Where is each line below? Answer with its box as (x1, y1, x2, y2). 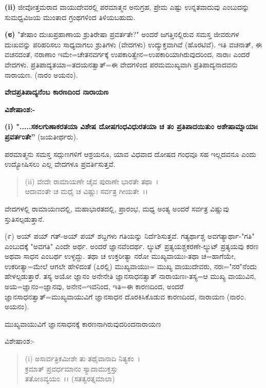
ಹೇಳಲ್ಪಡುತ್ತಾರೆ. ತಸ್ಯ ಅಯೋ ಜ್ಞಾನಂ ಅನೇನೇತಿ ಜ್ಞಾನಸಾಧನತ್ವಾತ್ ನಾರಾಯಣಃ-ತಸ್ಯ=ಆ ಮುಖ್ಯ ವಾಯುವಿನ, (5, 271, 256, 281)
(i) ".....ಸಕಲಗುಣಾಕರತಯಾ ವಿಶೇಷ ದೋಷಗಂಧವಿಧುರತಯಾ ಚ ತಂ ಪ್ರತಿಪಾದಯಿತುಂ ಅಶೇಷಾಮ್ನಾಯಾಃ (5, 121, 258, 132)
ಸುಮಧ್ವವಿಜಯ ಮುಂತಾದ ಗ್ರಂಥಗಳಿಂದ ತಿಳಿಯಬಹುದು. (5, 11, 136, 22)
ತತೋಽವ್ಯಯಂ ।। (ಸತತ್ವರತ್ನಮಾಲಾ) (25, 373, 115, 384)
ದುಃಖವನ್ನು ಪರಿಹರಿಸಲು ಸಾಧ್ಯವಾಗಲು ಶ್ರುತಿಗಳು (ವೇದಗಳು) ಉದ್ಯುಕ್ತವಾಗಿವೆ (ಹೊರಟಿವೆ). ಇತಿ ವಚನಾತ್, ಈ (5, 39, 262, 49)
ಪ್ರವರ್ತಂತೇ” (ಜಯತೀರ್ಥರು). (5, 131, 78, 142)
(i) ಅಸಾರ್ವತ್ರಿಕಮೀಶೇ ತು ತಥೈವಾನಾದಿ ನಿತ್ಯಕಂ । (25, 353, 140, 364)
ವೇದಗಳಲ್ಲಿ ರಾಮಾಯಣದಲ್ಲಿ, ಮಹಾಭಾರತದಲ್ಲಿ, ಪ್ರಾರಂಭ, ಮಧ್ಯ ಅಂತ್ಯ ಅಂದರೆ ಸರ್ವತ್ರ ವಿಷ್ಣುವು (5, 203, 229, 214)
